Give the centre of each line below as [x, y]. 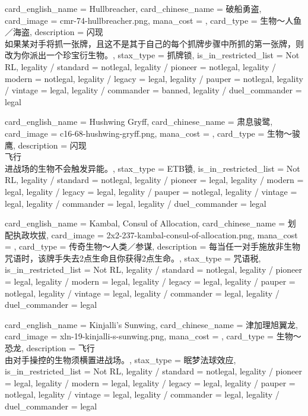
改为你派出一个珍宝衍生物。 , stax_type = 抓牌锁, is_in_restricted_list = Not [152, 55]
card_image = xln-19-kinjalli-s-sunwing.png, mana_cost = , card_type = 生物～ [153, 336]
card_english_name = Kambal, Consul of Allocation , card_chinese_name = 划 [150, 223]
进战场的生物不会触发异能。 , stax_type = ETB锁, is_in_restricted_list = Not [153, 168]
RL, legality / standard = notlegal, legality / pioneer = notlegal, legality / [141, 66]
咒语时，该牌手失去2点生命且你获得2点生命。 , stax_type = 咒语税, [133, 258]
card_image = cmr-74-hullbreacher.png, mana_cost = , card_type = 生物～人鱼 [153, 20]
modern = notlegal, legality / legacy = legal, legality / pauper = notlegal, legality [154, 78]
